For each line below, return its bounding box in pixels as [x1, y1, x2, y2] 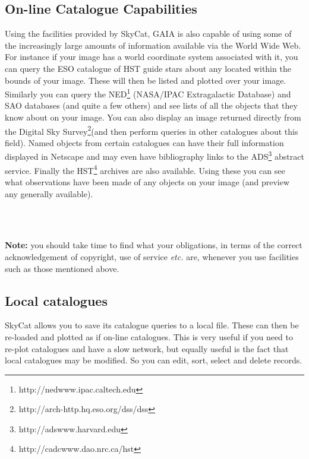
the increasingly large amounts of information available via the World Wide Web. [5, 39, 301, 51]
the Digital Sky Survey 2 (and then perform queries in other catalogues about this [5, 123, 298, 137]
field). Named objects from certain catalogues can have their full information [5, 136, 284, 148]
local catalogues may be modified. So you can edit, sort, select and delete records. [5, 354, 302, 366]
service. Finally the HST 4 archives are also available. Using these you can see [5, 162, 285, 176]
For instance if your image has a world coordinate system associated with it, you [5, 50, 298, 63]
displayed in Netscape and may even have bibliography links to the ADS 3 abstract [5, 148, 304, 163]
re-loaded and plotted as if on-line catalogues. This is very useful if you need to [5, 330, 294, 343]
